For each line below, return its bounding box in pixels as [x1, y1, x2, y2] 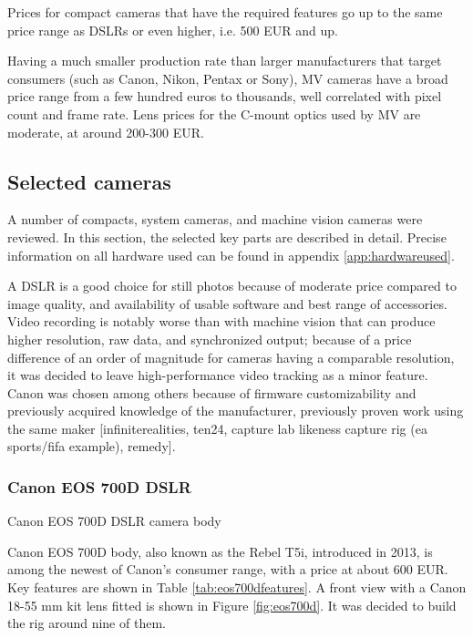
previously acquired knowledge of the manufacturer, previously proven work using [7, 401, 464, 420]
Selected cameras [7, 167, 171, 195]
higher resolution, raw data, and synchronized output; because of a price [7, 329, 412, 348]
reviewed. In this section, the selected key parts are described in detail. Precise [7, 227, 447, 246]
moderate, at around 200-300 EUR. [7, 122, 204, 141]
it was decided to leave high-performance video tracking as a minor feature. [7, 365, 428, 385]
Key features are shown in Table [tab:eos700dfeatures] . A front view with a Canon [7, 578, 467, 597]
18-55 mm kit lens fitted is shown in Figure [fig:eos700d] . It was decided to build [7, 595, 457, 614]
